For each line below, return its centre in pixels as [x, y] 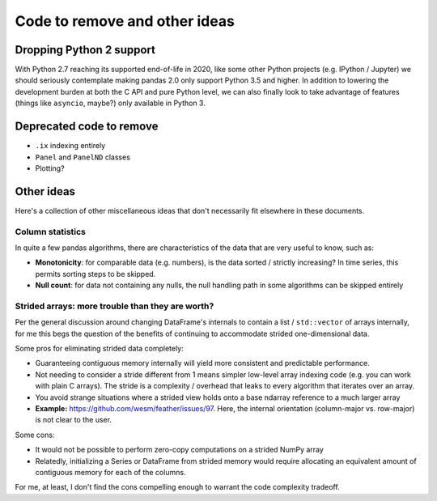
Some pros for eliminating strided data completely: [99, 349]
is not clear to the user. [74, 420]
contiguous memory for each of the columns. [110, 472]
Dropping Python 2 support [85, 50]
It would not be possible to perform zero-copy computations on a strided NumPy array [179, 450]
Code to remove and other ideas [125, 21]
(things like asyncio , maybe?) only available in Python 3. [110, 103]
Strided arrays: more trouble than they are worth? [115, 306]
